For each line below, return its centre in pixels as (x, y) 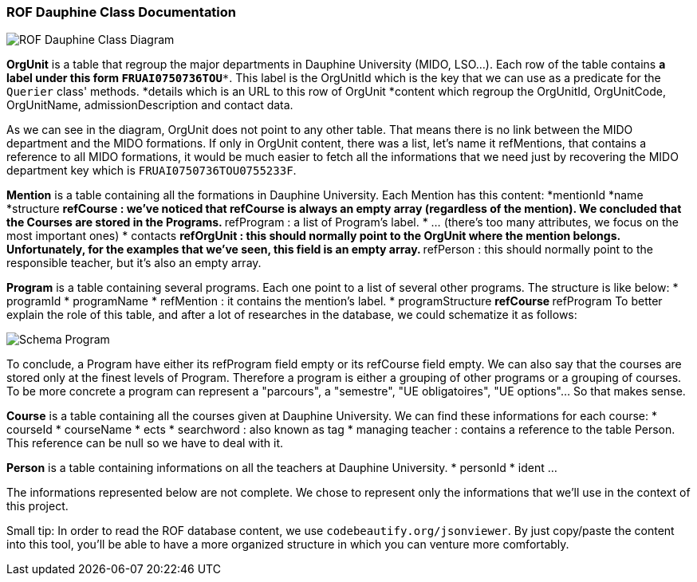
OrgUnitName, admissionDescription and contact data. (150, 105)
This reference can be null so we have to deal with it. (145, 443)
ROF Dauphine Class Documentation (122, 12)
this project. (37, 506)
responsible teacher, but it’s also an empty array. (134, 263)
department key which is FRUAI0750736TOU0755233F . (152, 171)
